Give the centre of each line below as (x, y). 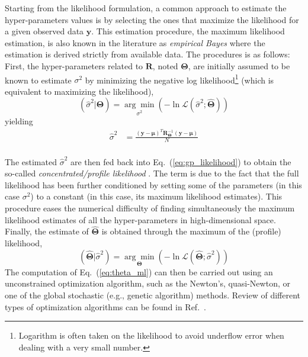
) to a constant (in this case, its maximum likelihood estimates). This (156, 196)
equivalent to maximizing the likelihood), (79, 91)
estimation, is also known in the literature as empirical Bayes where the (135, 42)
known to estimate (38, 80)
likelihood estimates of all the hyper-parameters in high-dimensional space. (140, 219)
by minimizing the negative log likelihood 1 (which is (179, 79)
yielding (19, 121)
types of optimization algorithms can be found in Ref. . (105, 306)
